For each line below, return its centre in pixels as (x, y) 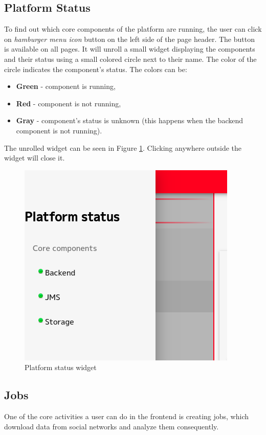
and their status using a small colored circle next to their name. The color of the (130, 59)
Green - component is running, (66, 86)
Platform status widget (61, 367)
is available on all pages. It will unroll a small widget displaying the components (130, 49)
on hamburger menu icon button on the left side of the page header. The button (129, 39)
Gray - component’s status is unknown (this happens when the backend (129, 120)
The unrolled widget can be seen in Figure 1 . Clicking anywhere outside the (123, 147)
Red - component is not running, (69, 103)
